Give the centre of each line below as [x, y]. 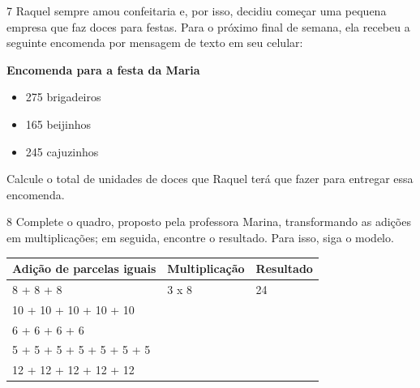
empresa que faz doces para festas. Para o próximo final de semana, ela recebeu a [208, 26]
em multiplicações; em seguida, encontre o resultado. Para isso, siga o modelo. [200, 237]
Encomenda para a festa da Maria [103, 69]
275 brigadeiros [63, 97]
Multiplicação [206, 269]
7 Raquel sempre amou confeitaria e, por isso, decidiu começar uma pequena [197, 11]
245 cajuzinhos [62, 151]
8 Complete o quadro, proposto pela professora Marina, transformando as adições [209, 222]
